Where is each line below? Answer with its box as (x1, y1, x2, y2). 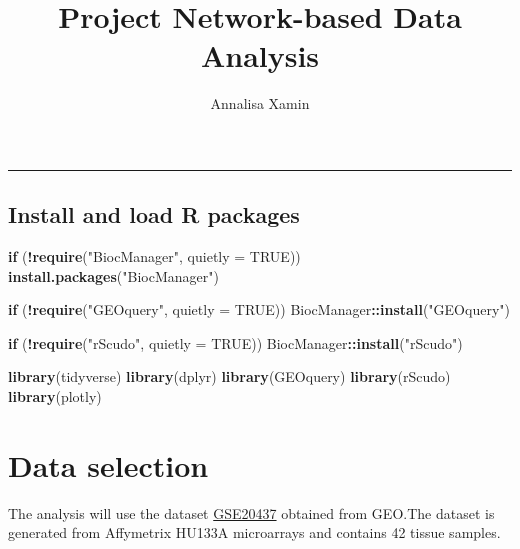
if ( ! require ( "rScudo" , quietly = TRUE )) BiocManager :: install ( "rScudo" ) (8, 332, 463, 353)
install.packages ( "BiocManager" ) (8, 265, 219, 286)
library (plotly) (8, 386, 102, 407)
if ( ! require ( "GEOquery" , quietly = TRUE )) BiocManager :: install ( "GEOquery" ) (8, 299, 510, 320)
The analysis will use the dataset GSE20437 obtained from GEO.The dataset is (8, 502, 495, 523)
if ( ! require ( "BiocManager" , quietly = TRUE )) (8, 246, 301, 267)
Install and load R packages (8, 199, 300, 230)
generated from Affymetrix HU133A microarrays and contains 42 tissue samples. (8, 522, 501, 543)
